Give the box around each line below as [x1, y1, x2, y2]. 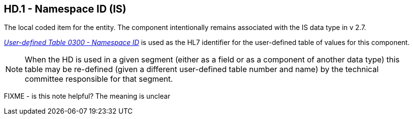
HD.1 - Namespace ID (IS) [4, 3, 127, 15]
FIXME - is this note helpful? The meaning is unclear [4, 92, 171, 101]
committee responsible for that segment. [25, 74, 173, 84]
